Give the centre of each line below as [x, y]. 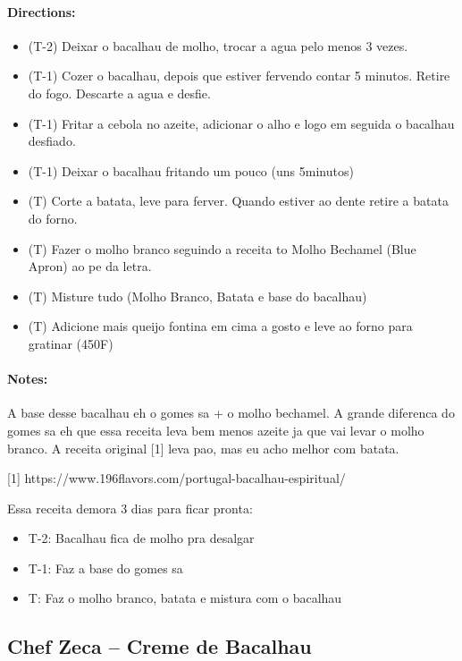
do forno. [53, 218]
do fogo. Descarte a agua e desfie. [119, 93]
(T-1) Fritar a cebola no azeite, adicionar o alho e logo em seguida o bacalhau [241, 123]
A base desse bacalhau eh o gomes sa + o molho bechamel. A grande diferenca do [231, 413]
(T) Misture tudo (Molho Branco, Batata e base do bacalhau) [197, 296]
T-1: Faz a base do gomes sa [105, 568]
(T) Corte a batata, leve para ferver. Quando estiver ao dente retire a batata [238, 201]
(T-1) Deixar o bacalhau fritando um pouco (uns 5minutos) [191, 170]
